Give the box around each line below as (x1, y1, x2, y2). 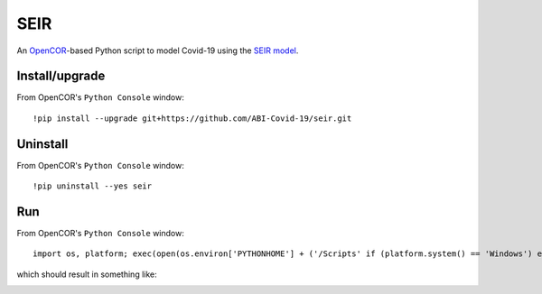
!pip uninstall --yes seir (33, 181, 153, 191)
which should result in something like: (16, 269, 157, 280)
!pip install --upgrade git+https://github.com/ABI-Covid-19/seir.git (33, 113, 352, 124)
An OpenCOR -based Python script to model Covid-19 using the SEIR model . (16, 45, 299, 56)
